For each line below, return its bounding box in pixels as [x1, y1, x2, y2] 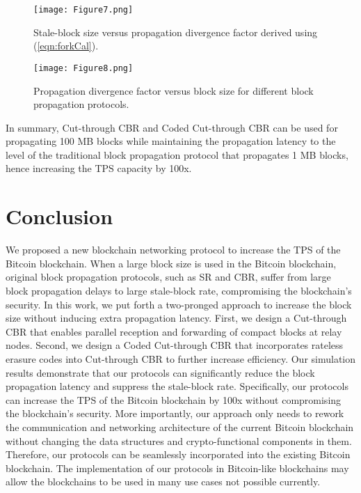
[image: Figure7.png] [33, 5, 134, 15]
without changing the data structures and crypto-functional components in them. [6, 433, 352, 448]
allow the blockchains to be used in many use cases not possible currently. [6, 474, 321, 489]
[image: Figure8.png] [33, 63, 134, 73]
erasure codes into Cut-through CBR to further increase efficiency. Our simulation [6, 351, 356, 366]
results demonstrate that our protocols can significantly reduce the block [6, 365, 315, 379]
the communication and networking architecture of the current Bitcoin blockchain [6, 419, 354, 434]
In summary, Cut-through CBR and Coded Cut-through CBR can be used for [6, 120, 338, 134]
